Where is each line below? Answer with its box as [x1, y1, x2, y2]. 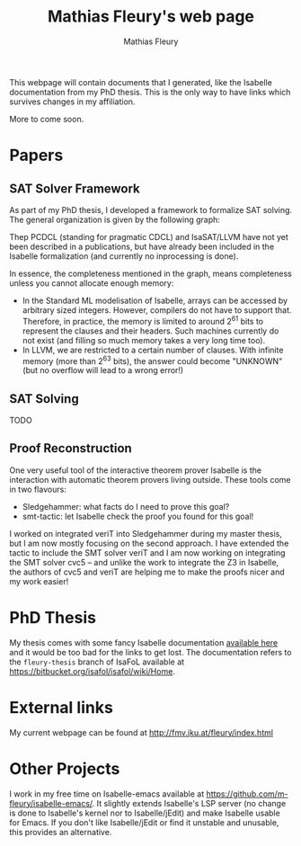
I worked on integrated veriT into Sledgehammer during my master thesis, [9, 528, 283, 539]
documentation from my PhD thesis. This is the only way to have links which [9, 86, 291, 97]
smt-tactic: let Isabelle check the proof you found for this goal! [22, 511, 254, 521]
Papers [9, 146, 64, 165]
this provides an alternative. [9, 826, 112, 837]
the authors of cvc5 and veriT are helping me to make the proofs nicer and [9, 566, 285, 577]
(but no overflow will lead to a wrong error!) [22, 365, 184, 376]
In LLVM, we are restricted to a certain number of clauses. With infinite [22, 344, 284, 355]
